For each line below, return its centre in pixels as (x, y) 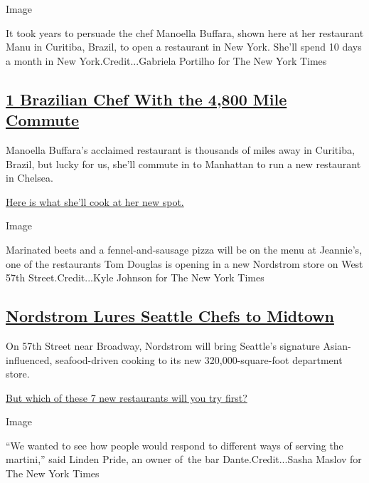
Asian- (337, 345)
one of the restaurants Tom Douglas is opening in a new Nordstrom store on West (184, 263)
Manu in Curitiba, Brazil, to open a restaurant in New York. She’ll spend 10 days (184, 47)
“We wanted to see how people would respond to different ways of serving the (175, 445)
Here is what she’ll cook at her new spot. (95, 201)
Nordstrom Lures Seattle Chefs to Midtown (170, 316)
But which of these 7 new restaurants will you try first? (127, 397)
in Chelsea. (30, 178)
